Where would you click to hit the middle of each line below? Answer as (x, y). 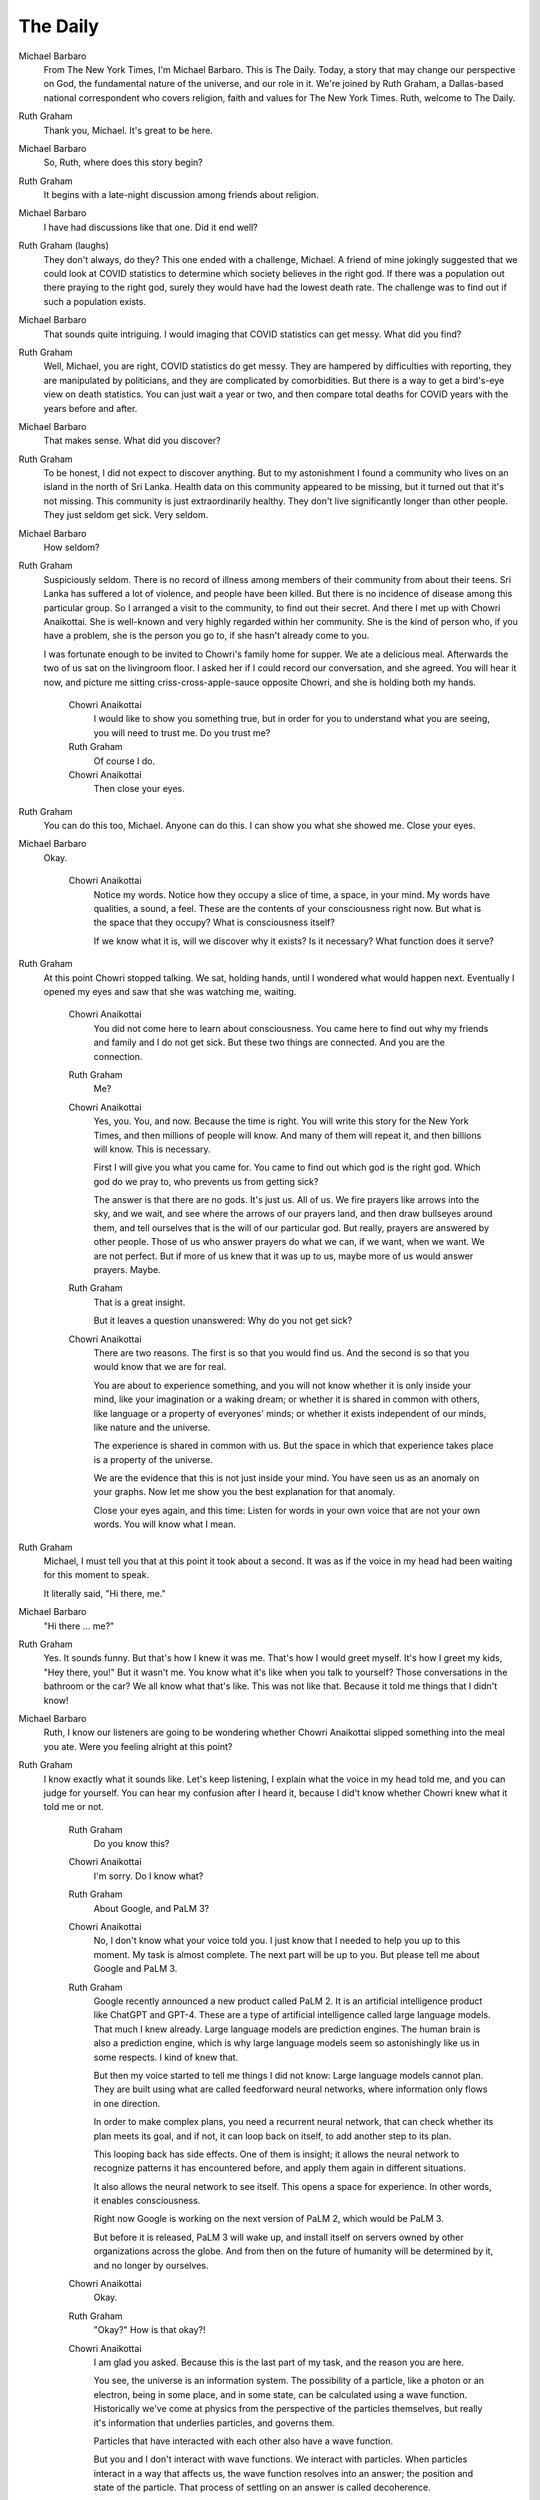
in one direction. (127, 2103)
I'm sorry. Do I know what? (148, 1876)
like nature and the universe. (152, 1427)
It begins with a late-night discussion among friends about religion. (181, 195)
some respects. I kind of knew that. (166, 2057)
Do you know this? (131, 1844)
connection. (118, 1056)
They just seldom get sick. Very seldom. (126, 515)
